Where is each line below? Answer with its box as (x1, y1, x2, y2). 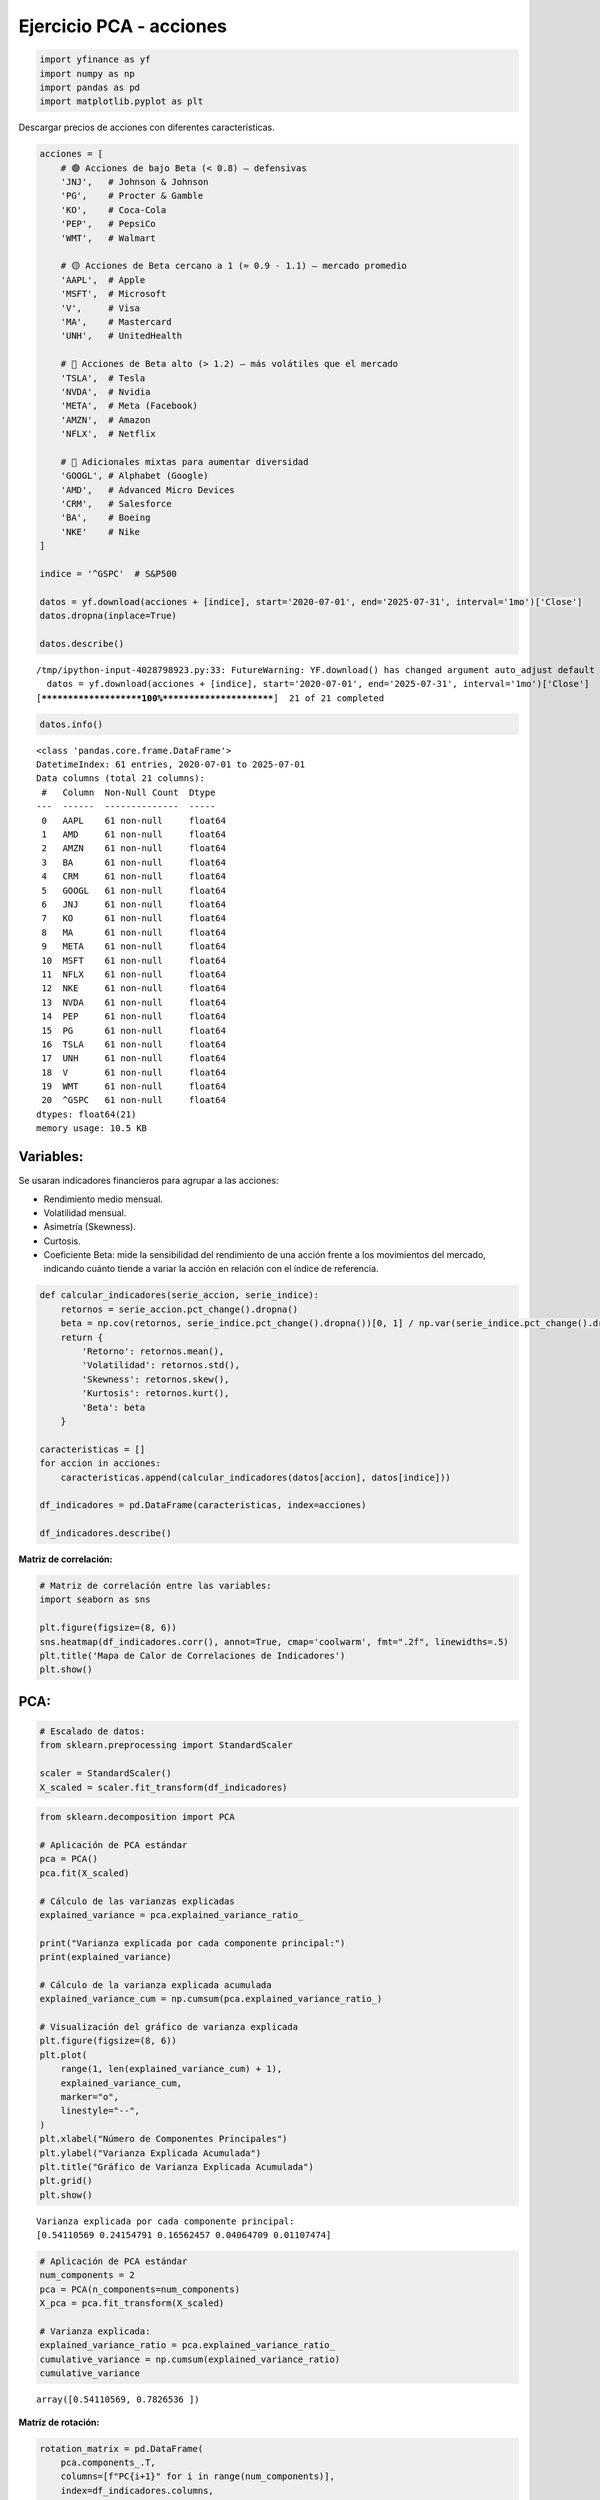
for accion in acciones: (39, 1458, 162, 1469)
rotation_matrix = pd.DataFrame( (39, 2443, 204, 2454)
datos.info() (39, 718, 104, 730)
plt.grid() (39, 2175, 93, 2187)
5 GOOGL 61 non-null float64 (41, 885, 227, 896)
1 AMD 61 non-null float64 (41, 829, 227, 840)
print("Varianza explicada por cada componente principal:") (39, 1937, 346, 1949)
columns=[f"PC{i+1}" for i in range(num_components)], (60, 2471, 335, 2482)
